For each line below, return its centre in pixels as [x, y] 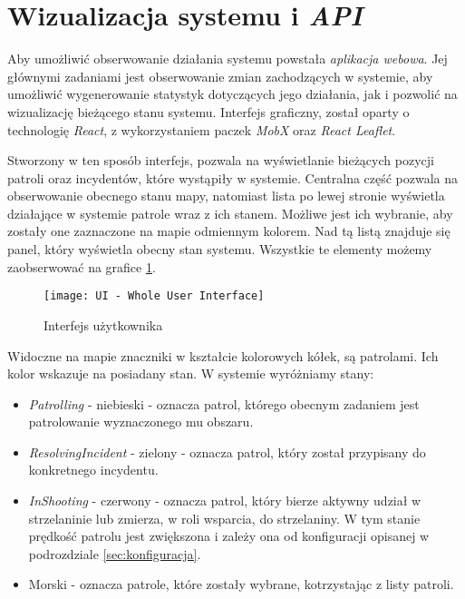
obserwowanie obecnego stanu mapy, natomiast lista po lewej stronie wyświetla [226, 196]
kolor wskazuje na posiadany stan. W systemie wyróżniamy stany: [191, 373]
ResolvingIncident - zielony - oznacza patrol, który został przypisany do [227, 452]
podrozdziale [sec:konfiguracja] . [115, 553]
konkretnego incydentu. [93, 470]
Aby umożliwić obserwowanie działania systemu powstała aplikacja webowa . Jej [228, 59]
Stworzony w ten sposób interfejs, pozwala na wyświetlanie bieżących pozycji [221, 160]
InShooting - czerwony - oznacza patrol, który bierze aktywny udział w [225, 501]
